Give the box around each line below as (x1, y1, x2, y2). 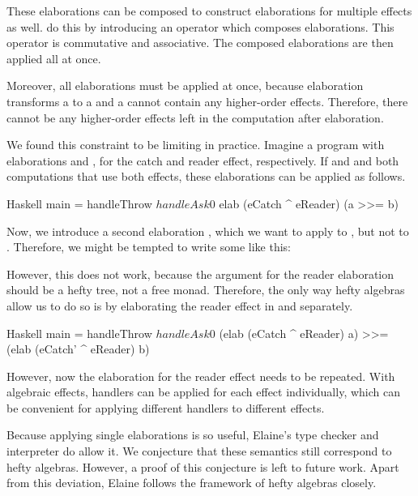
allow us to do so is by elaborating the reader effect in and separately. (6, 297, 353, 314)
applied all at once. (6, 49, 101, 66)
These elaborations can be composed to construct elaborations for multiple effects (6, 2, 412, 19)
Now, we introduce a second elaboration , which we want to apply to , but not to (6, 222, 409, 239)
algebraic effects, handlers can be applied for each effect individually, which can (6, 383, 400, 400)
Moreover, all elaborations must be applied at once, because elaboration (6, 77, 364, 94)
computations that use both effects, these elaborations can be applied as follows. (6, 168, 406, 185)
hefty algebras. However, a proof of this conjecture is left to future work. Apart (6, 458, 399, 475)
